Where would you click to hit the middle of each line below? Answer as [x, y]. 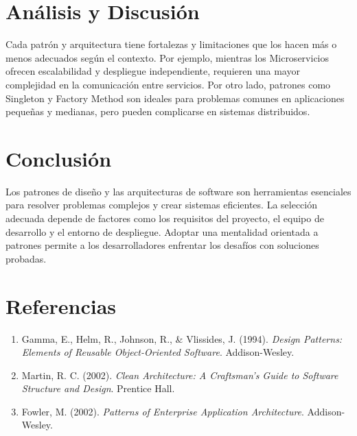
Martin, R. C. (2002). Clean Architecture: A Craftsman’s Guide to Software [180, 375]
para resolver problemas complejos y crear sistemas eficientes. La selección [162, 205]
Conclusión [59, 158]
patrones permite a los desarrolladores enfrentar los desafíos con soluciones [162, 245]
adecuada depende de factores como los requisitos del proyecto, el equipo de [165, 218]
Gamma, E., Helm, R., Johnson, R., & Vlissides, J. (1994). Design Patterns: [182, 338]
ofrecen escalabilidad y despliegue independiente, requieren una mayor [153, 71]
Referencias [61, 305]
